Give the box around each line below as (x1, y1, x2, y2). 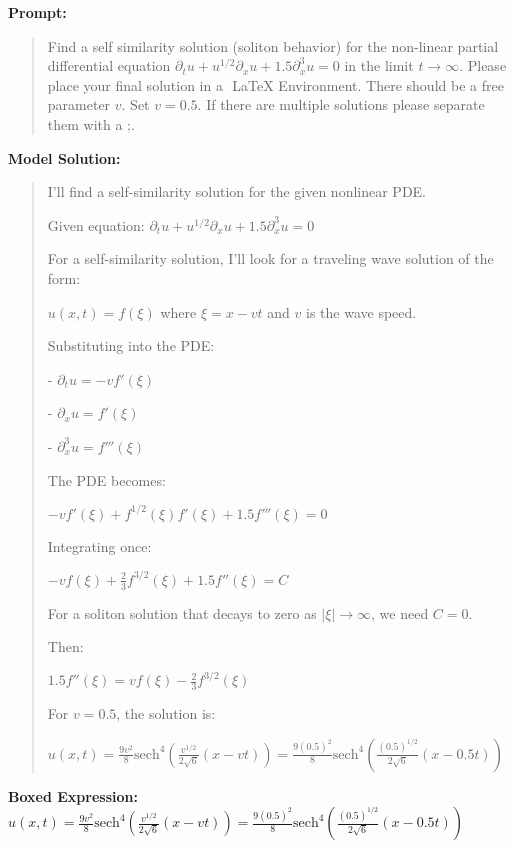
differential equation (47, 55, 171, 76)
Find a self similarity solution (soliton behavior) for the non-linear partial (47, 35, 499, 56)
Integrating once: (47, 535, 152, 556)
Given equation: (47, 214, 145, 235)
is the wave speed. (306, 301, 417, 322)
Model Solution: (8, 147, 121, 168)
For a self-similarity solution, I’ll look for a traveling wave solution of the (47, 248, 494, 269)
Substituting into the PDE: (47, 335, 215, 356)
